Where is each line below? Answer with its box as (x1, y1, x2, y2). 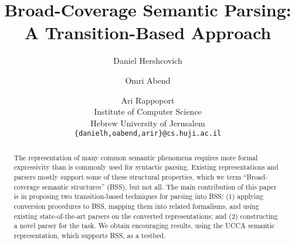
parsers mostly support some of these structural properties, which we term (13, 172, 242, 182)
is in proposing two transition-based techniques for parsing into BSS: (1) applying (13, 191, 263, 201)
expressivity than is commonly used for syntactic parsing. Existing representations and (13, 162, 279, 172)
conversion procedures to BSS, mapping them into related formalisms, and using (13, 201, 259, 211)
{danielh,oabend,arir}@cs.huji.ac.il (74, 129, 222, 138)
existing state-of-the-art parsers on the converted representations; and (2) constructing (13, 211, 278, 221)
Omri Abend (125, 74, 171, 86)
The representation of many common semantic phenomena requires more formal (13, 152, 258, 162)
